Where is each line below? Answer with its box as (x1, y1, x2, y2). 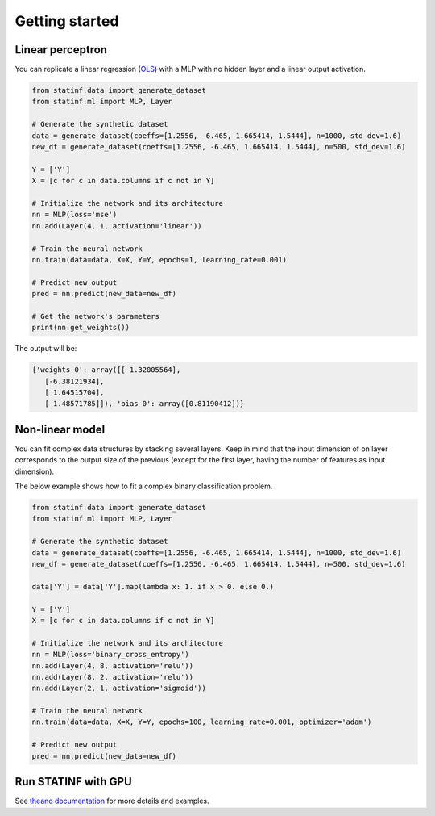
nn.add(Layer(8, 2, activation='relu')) (31, 672, 193, 681)
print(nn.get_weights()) (31, 323, 130, 333)
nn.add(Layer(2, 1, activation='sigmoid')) (31, 684, 207, 693)
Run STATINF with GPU (14, 775, 132, 789)
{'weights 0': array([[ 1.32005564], (31, 366, 181, 375)
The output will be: (14, 344, 77, 354)
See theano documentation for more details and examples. (14, 796, 209, 806)
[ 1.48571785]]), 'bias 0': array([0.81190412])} (44, 400, 245, 408)
